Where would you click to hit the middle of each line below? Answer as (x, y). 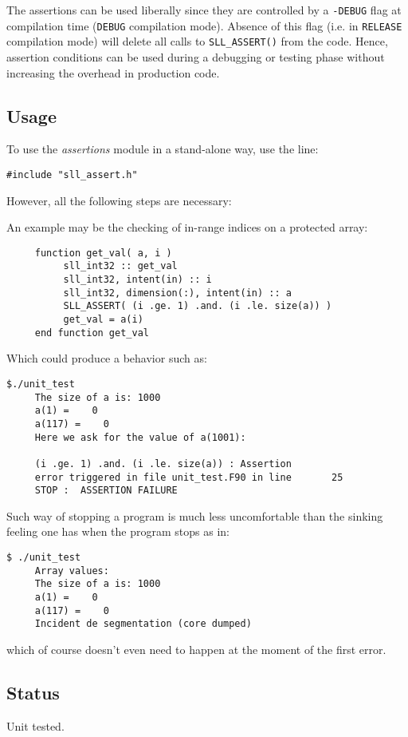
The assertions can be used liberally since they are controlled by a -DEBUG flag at (204, 10)
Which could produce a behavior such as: (107, 358)
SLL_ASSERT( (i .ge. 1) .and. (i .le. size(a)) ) (198, 306)
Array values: (72, 571)
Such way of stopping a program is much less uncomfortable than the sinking (195, 515)
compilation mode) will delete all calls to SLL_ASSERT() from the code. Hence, (197, 41)
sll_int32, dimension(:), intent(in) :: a (177, 293)
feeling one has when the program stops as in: (118, 531)
